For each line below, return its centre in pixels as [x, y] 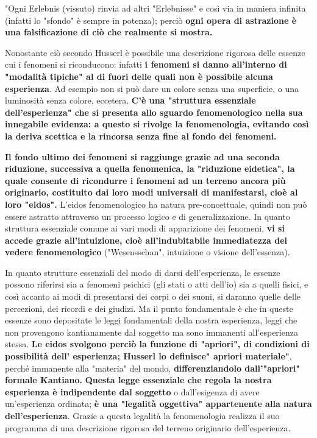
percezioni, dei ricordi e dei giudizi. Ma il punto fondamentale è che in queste [149, 308]
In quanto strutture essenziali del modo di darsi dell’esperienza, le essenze [143, 272]
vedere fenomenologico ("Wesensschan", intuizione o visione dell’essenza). [148, 252]
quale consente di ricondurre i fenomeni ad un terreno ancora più [145, 180]
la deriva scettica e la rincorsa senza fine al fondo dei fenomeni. [141, 136]
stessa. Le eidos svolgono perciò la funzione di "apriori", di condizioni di [157, 344]
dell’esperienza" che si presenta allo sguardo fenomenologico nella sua [154, 112]
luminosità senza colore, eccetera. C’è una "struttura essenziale [130, 100]
